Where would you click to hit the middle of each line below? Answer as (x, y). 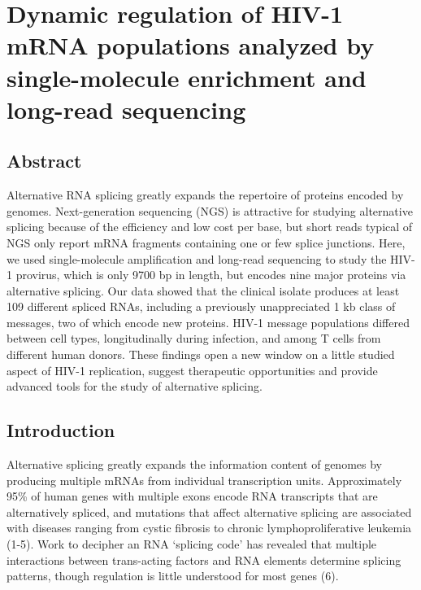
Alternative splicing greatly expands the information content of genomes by (194, 464)
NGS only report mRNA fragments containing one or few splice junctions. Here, (206, 242)
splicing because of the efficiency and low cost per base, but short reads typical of (210, 227)
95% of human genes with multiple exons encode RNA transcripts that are (192, 496)
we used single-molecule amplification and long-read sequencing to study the (197, 258)
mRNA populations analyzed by (191, 45)
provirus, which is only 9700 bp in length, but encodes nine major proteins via (211, 275)
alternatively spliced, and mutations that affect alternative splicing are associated (209, 511)
